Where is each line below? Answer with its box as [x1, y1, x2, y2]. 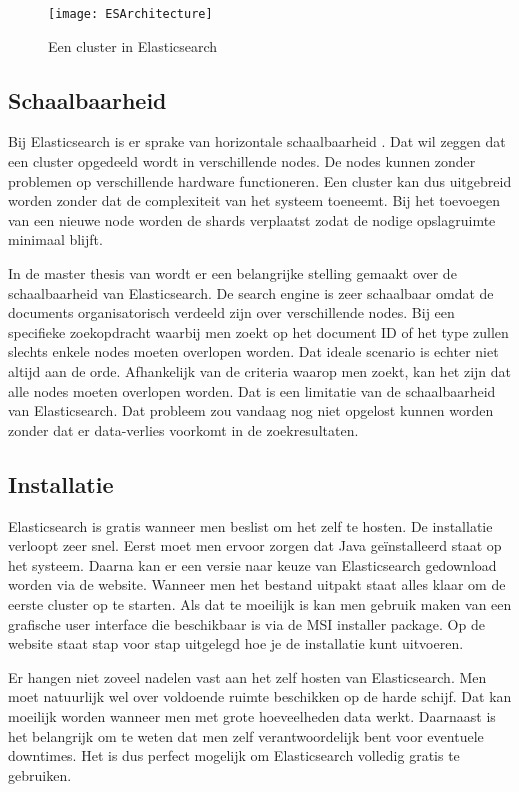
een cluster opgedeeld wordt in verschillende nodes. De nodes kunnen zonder [8, 151, 476, 172]
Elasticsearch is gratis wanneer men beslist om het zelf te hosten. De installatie [8, 515, 493, 536]
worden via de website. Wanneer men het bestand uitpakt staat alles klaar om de [8, 574, 506, 595]
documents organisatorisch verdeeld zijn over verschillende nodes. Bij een [8, 302, 455, 323]
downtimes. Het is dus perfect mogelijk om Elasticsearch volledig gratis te [8, 745, 460, 766]
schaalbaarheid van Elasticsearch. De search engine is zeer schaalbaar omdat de [8, 282, 494, 303]
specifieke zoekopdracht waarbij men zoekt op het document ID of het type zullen [8, 321, 509, 342]
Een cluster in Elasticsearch [48, 35, 218, 56]
